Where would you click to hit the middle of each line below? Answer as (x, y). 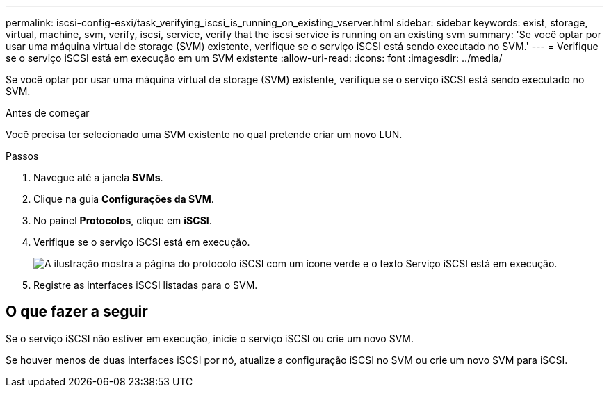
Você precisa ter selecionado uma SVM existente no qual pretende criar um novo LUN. (204, 134)
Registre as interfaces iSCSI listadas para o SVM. (146, 285)
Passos (22, 156)
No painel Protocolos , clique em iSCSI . (123, 220)
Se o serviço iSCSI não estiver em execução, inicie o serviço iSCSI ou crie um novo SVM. (210, 338)
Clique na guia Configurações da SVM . (124, 199)
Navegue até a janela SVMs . (98, 177)
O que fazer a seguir (77, 312)
